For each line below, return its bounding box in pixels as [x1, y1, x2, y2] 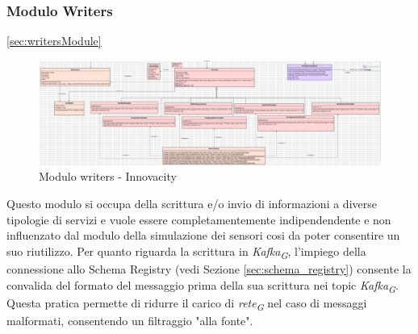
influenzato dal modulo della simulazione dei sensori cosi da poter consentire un [6, 227, 400, 244]
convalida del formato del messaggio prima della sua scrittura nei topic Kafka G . [6, 276, 399, 295]
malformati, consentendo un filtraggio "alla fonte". [6, 311, 253, 328]
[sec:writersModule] [6, 32, 102, 49]
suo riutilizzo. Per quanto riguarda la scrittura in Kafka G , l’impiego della [6, 242, 366, 261]
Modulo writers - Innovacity [39, 168, 177, 185]
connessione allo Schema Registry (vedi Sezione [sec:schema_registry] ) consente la [6, 260, 412, 277]
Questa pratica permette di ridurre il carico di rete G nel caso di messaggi [6, 294, 367, 313]
